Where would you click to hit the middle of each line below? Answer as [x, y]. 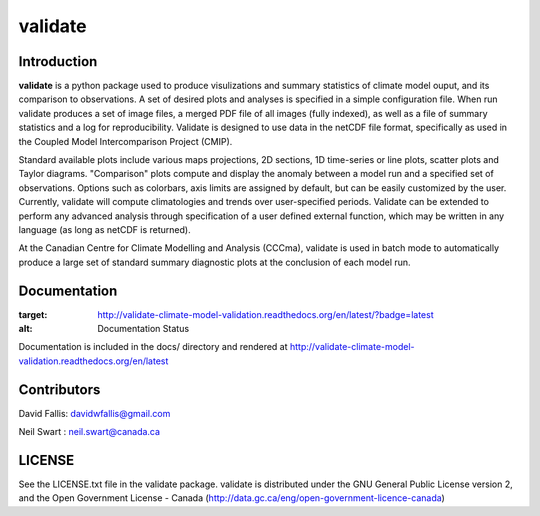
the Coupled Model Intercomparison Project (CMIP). [125, 141]
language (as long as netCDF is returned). [104, 229]
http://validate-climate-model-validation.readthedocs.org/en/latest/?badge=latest [265, 314]
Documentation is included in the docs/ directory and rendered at [153, 347]
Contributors [59, 389]
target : [33, 314]
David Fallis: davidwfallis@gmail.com [94, 413]
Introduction [58, 61]
